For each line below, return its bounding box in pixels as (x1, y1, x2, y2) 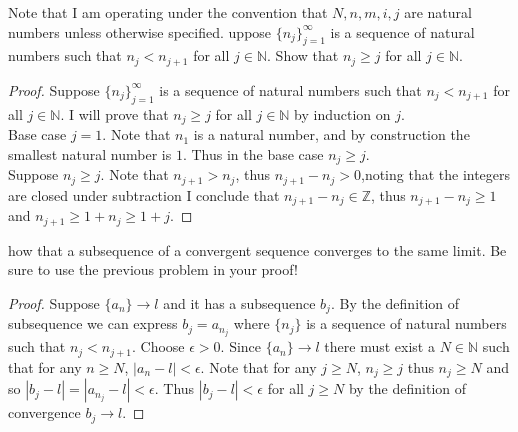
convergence (8, 402, 81, 423)
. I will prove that (60, 103, 169, 124)
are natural (404, 2, 472, 22)
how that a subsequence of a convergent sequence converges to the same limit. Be (8, 239, 507, 260)
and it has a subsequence (163, 292, 316, 313)
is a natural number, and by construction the (193, 124, 470, 145)
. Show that (267, 45, 339, 66)
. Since (220, 336, 262, 357)
